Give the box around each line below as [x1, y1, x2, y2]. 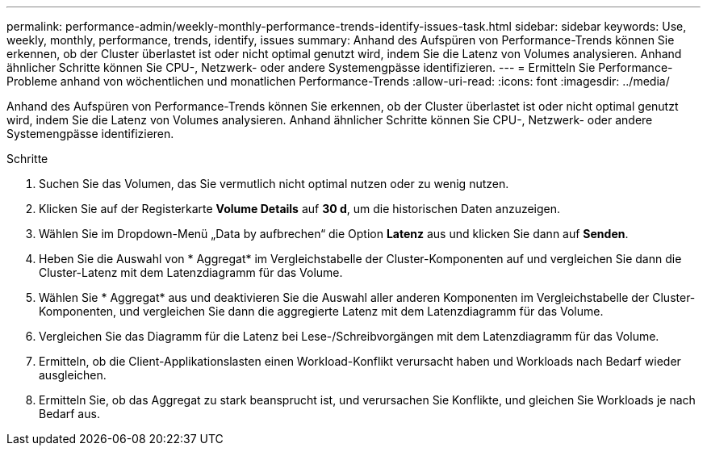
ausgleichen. [39, 368, 107, 382]
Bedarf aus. [39, 407, 100, 421]
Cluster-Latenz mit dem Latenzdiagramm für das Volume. [39, 266, 343, 279]
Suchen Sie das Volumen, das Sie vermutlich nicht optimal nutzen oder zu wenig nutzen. [39, 177, 509, 190]
